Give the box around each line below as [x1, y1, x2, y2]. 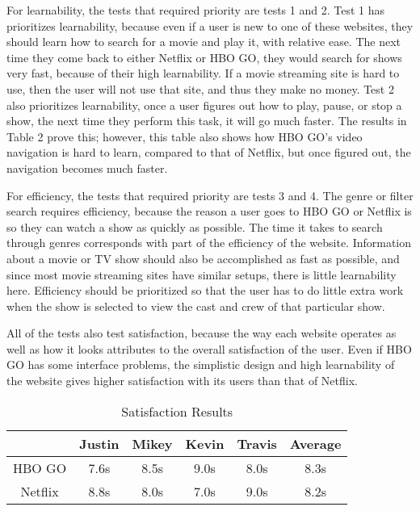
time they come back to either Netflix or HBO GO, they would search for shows [6, 48, 402, 65]
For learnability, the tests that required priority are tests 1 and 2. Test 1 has [6, 2, 384, 18]
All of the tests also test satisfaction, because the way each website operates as [6, 325, 397, 341]
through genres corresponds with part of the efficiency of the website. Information [6, 234, 412, 251]
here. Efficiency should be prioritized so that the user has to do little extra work [6, 282, 404, 299]
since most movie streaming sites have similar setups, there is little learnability [6, 266, 397, 283]
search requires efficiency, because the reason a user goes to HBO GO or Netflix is [6, 203, 412, 220]
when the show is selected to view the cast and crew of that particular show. [6, 297, 385, 314]
